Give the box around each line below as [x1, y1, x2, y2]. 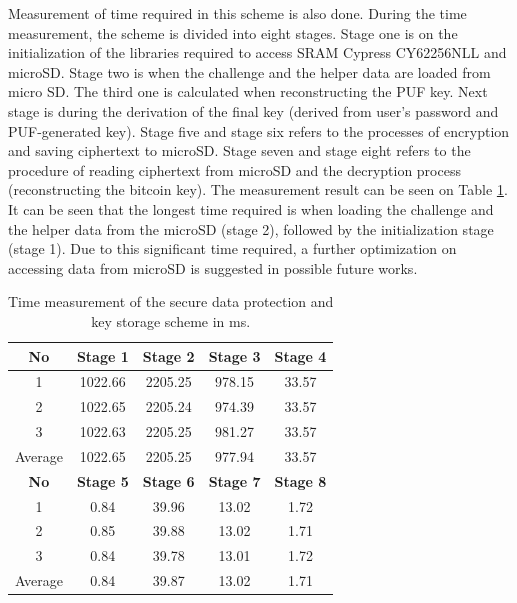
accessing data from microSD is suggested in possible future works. [8, 257, 418, 278]
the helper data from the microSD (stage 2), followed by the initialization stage [8, 218, 494, 239]
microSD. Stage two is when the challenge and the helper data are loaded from [8, 61, 491, 82]
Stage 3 [208, 345, 261, 366]
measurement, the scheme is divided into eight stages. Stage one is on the [8, 22, 458, 43]
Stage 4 [274, 345, 327, 366]
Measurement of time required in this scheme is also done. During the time [8, 3, 467, 23]
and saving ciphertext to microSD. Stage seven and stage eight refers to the [8, 140, 471, 161]
